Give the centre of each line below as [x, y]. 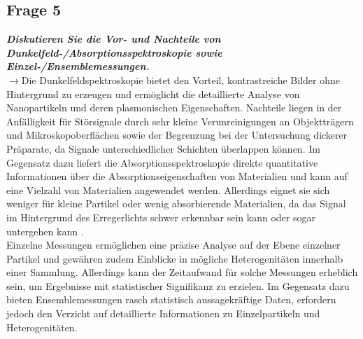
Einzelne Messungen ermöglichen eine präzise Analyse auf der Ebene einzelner [173, 245]
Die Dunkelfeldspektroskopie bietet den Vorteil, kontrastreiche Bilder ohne [180, 79]
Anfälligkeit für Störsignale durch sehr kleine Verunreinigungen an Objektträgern [180, 121]
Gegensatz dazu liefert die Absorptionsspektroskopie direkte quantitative [162, 162]
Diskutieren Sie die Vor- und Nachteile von [114, 39]
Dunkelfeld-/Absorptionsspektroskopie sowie [114, 52]
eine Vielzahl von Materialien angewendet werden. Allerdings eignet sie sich [168, 189]
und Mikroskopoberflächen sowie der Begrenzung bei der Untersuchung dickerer [177, 135]
